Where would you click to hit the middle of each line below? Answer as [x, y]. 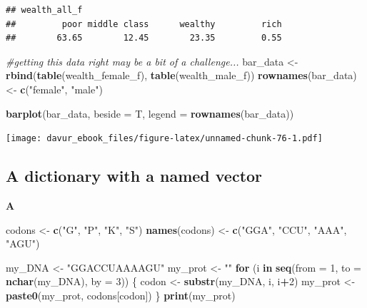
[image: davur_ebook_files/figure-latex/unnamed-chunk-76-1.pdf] [164, 139]
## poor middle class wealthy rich [144, 24]
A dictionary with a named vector [134, 176]
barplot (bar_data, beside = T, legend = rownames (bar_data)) [150, 113]
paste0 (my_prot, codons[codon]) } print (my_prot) [121, 295]
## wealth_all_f [44, 10]
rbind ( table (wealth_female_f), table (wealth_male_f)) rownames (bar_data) [181, 75]
